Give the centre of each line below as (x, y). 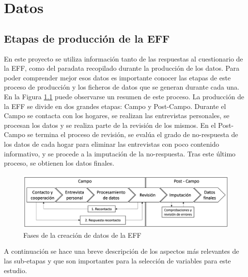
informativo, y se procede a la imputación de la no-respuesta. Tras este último (120, 153)
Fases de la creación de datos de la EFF (82, 235)
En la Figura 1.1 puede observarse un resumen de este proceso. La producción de (124, 96)
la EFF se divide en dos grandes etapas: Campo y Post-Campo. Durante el (115, 106)
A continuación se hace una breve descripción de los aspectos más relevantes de (122, 251)
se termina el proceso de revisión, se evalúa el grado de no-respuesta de (133, 134)
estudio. (15, 270)
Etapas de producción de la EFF (87, 38)
